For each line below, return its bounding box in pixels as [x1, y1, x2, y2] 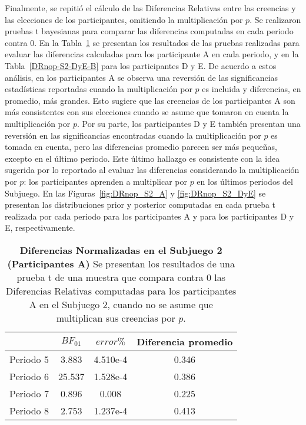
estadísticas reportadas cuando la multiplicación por [5, 83, 192, 95]
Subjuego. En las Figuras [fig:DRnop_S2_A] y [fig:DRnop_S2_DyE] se [5, 187, 266, 199]
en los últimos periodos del [197, 175, 293, 187]
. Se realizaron [250, 13, 301, 25]
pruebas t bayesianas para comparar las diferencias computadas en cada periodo [5, 25, 294, 37]
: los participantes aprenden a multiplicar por [24, 175, 187, 187]
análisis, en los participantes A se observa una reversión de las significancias [5, 71, 278, 83]
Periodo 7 [9, 386, 49, 400]
